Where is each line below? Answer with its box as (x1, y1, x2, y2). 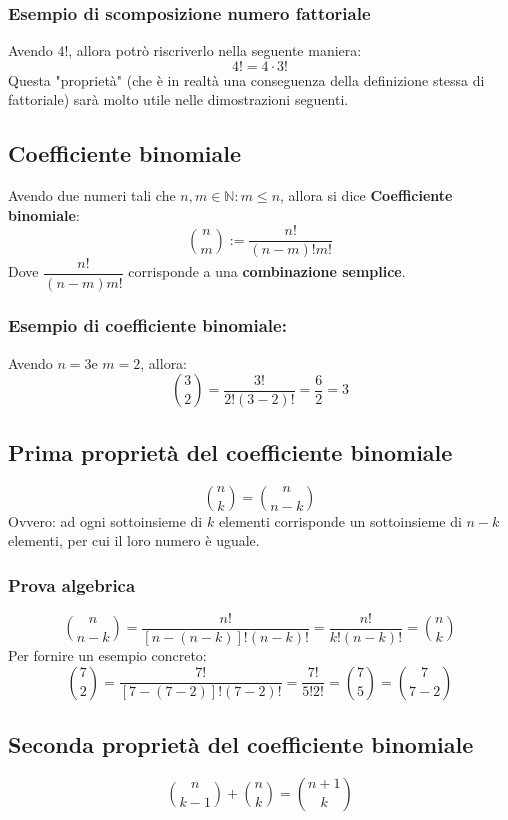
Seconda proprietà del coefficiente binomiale (8, 728, 474, 759)
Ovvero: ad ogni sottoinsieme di (8, 510, 203, 531)
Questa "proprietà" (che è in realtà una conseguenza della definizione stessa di (8, 69, 485, 90)
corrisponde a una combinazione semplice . (128, 261, 406, 282)
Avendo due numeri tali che (8, 185, 176, 206)
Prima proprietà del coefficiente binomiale (8, 436, 453, 467)
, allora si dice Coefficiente (280, 185, 453, 206)
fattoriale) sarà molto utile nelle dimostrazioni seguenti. (8, 89, 349, 110)
